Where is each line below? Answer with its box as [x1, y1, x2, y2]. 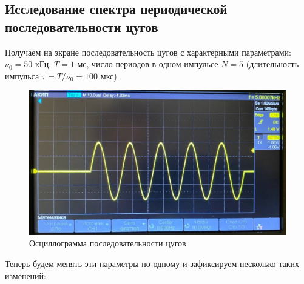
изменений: [5, 269, 46, 282]
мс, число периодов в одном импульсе [77, 58, 218, 70]
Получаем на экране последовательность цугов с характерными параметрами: [5, 45, 291, 58]
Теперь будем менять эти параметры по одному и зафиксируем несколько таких [5, 257, 300, 269]
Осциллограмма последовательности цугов [29, 237, 186, 249]
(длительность [246, 58, 299, 70]
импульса [5, 69, 39, 82]
